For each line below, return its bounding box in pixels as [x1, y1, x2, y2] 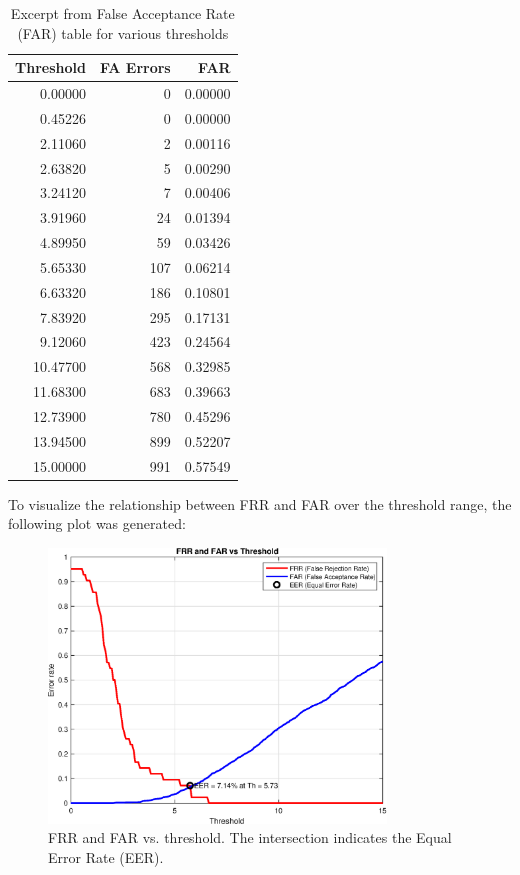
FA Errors [99, 57, 171, 78]
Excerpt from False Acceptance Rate [10, 3, 235, 23]
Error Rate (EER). [48, 847, 164, 868]
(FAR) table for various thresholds [17, 22, 229, 43]
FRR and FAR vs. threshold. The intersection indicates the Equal [48, 827, 452, 848]
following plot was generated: [8, 513, 186, 534]
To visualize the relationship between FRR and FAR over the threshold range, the [8, 493, 512, 514]
